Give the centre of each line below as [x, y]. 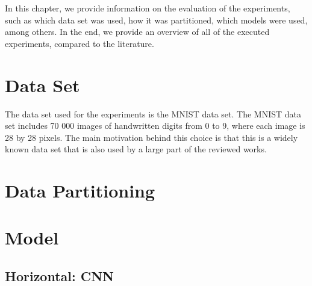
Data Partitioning [80, 191]
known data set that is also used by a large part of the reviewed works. [136, 149]
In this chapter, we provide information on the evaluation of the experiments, [148, 8]
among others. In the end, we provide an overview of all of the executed [137, 32]
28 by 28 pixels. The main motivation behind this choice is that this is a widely [151, 137]
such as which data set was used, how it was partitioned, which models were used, [156, 20]
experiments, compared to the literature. [80, 43]
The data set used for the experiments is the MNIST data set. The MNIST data [153, 113]
